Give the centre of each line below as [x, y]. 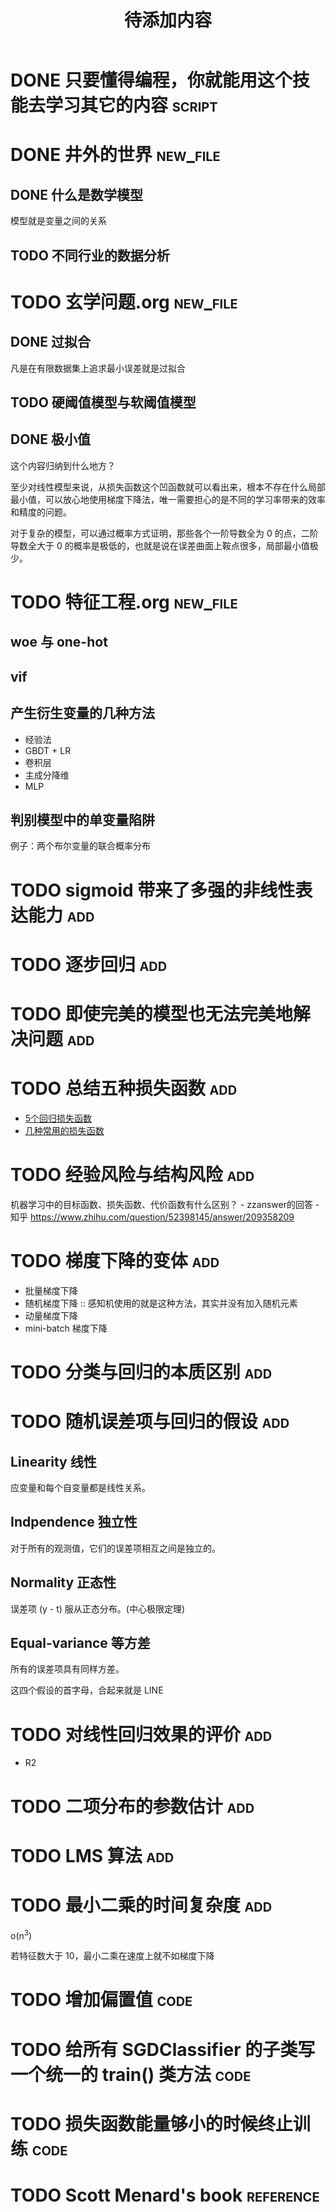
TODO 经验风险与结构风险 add [132, 1175]
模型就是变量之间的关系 [58, 221]
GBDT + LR [48, 750]
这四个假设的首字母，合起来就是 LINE [87, 1690]
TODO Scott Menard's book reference [165, 2195]
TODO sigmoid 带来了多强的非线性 [153, 890]
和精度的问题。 [41, 512]
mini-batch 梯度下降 [66, 1328]
